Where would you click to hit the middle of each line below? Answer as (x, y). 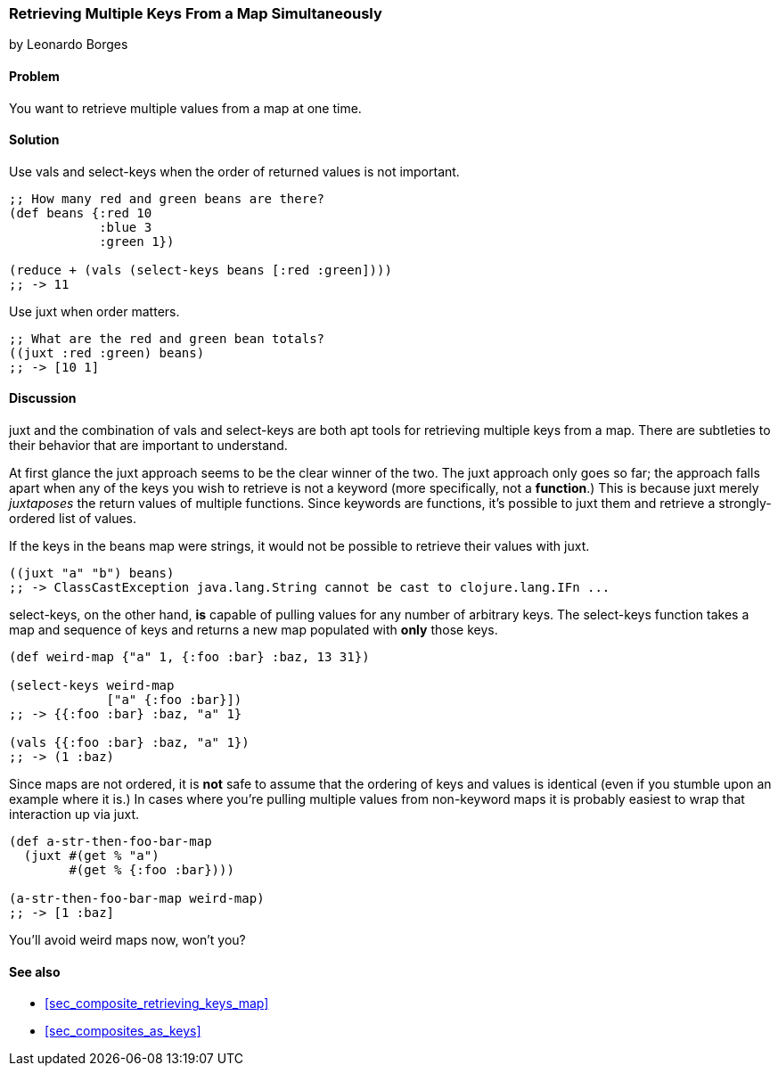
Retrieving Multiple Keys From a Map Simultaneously (196, 13)
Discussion (43, 398)
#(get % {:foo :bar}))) (152, 870)
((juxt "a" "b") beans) (92, 573)
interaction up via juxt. (74, 815)
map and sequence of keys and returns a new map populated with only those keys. (254, 630)
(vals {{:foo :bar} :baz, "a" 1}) (129, 743)
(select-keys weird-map (92, 686)
